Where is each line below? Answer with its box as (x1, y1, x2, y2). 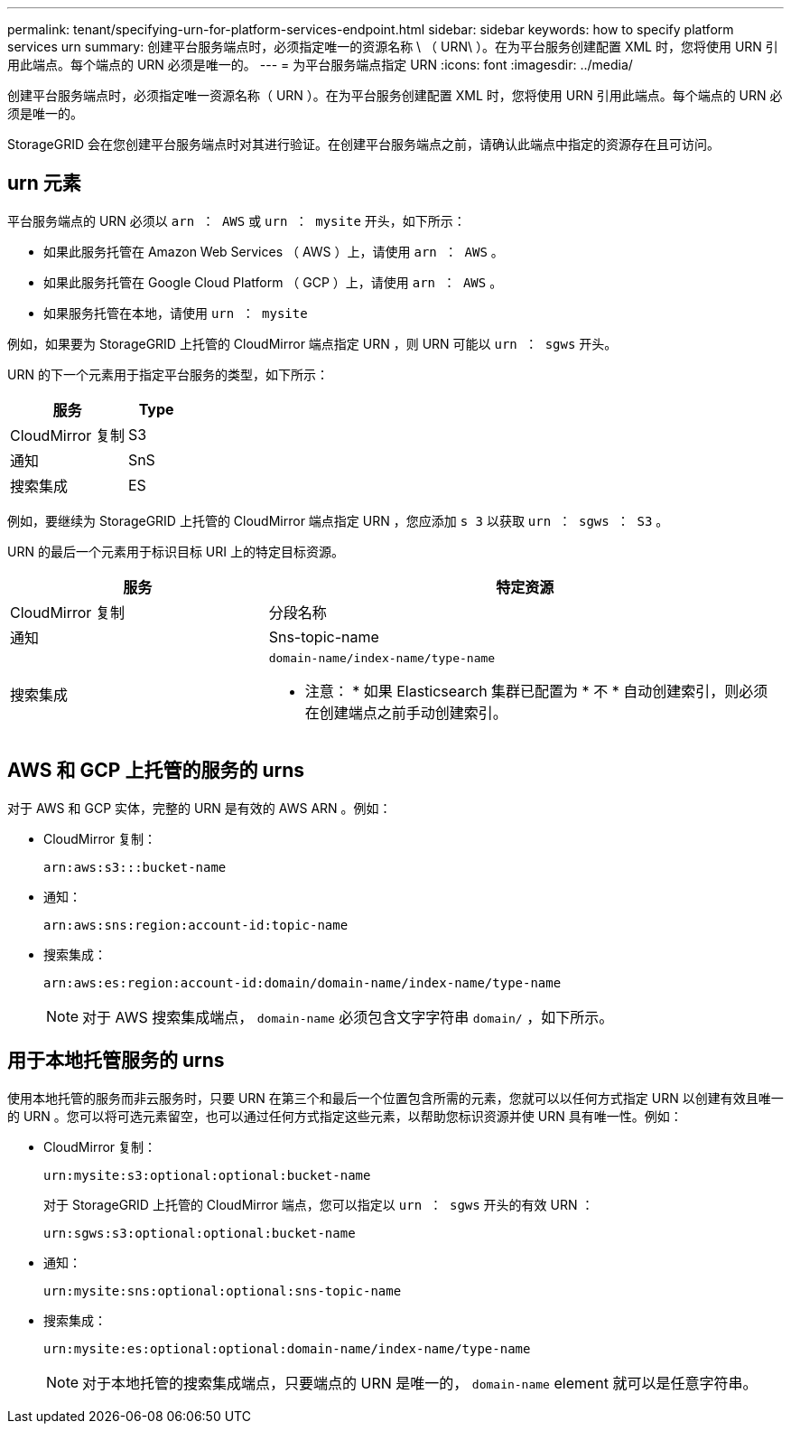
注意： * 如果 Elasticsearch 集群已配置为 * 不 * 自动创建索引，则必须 (304, 681, 768, 700)
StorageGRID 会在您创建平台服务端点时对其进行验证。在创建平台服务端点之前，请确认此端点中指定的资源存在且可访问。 (7, 136, 720, 152)
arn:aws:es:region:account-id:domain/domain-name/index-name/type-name (43, 975, 562, 990)
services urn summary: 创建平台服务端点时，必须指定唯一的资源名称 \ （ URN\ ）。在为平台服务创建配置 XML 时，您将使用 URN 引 (7, 39, 778, 54)
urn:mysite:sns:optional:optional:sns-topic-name (43, 1283, 402, 1298)
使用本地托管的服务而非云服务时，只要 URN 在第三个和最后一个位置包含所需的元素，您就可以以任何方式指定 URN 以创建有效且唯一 (7, 1090, 784, 1106)
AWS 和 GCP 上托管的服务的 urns (7, 759, 304, 782)
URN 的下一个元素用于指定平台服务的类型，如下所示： (7, 366, 329, 382)
